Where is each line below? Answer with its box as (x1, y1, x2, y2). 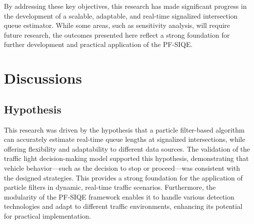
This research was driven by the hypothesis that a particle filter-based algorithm (4, 124, 245, 134)
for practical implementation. (4, 210, 91, 221)
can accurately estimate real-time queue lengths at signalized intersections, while (4, 134, 245, 144)
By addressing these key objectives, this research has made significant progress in (4, 1, 247, 11)
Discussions (4, 68, 82, 88)
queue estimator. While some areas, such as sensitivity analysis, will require (4, 20, 230, 30)
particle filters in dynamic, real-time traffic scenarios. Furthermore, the (4, 182, 216, 192)
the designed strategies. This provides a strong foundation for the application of (4, 172, 243, 182)
